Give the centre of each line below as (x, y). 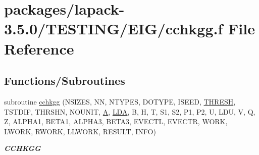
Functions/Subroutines (65, 81)
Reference (39, 48)
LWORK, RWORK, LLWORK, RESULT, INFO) (80, 131)
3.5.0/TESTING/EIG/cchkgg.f (114, 29)
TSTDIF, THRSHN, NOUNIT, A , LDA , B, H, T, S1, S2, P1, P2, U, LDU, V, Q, (130, 111)
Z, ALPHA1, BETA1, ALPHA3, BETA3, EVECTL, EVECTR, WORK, (116, 121)
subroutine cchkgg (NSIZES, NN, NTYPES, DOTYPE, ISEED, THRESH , (120, 101)
